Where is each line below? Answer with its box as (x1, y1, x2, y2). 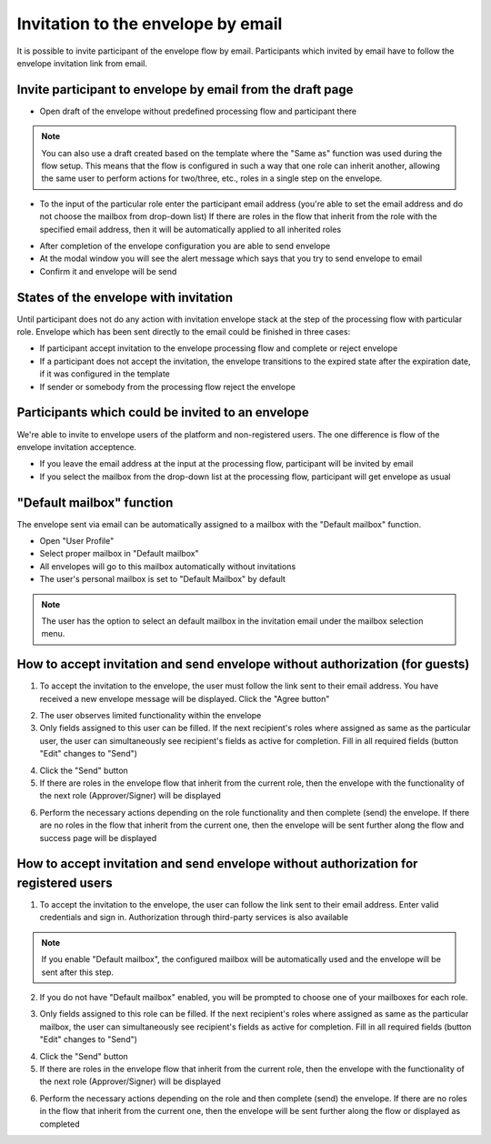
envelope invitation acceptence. (16, 441, 136, 452)
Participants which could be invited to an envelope (16, 405, 309, 420)
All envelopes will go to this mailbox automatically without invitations (39, 560, 296, 572)
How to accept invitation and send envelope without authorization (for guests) (16, 657, 470, 672)
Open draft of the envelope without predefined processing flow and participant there (39, 105, 357, 116)
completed (39, 1119, 80, 1129)
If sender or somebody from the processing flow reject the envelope (39, 381, 296, 392)
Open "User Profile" (39, 535, 115, 546)
